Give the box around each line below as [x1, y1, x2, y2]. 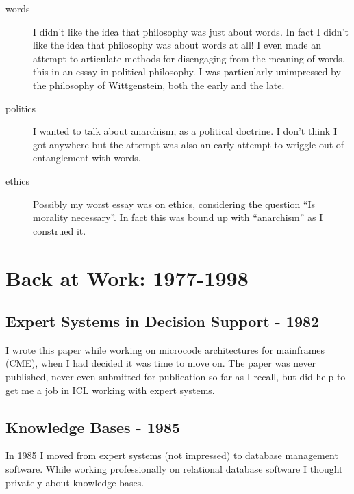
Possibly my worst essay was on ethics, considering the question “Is [33, 196, 316, 211]
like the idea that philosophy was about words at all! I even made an [33, 38, 322, 52]
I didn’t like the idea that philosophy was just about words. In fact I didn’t [33, 24, 349, 38]
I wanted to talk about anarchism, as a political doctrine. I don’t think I [33, 124, 337, 138]
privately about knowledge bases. [5, 475, 144, 489]
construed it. [33, 223, 86, 237]
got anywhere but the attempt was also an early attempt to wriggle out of [33, 137, 344, 151]
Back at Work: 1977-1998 [5, 263, 249, 291]
